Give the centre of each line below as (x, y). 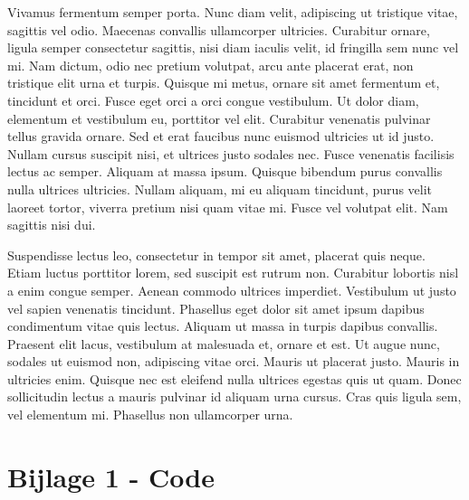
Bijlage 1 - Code (111, 476)
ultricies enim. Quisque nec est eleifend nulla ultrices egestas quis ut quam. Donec (234, 378)
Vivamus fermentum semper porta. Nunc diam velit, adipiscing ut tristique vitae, (233, 12)
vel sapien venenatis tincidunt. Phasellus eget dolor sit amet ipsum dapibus (216, 308)
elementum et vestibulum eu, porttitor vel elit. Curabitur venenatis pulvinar (219, 118)
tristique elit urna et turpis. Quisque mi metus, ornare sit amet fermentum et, (224, 83)
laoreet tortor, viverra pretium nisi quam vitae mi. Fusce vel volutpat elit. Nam (228, 207)
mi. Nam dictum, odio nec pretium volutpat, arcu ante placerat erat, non (211, 65)
